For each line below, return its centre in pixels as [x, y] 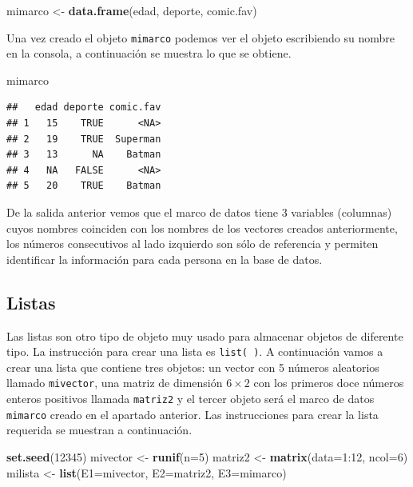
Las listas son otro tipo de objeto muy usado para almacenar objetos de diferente [205, 335]
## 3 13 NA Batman [84, 155]
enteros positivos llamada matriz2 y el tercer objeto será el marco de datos [191, 399]
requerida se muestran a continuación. [99, 430]
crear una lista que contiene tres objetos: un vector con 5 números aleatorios [193, 367]
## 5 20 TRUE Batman [84, 186]
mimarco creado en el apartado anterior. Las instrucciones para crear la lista [193, 414]
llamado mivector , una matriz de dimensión [115, 383]
